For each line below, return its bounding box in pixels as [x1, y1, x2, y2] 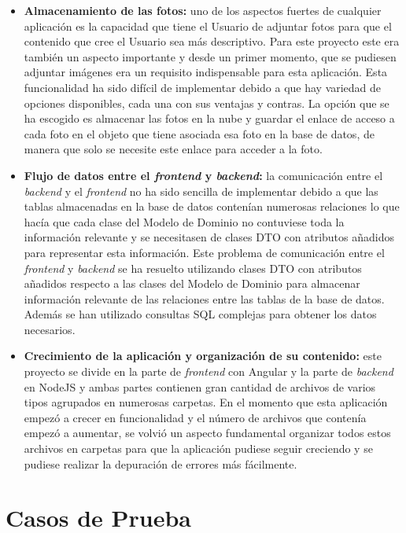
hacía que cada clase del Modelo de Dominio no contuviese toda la [24, 213, 345, 230]
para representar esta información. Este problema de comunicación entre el [24, 244, 385, 260]
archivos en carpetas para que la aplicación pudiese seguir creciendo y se [24, 440, 373, 457]
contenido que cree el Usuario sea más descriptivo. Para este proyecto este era [24, 33, 400, 50]
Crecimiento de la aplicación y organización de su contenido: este [24, 347, 382, 364]
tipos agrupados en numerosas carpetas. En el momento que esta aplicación [24, 394, 388, 410]
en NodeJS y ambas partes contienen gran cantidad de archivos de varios [24, 378, 376, 395]
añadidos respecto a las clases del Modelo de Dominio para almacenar [24, 275, 360, 292]
